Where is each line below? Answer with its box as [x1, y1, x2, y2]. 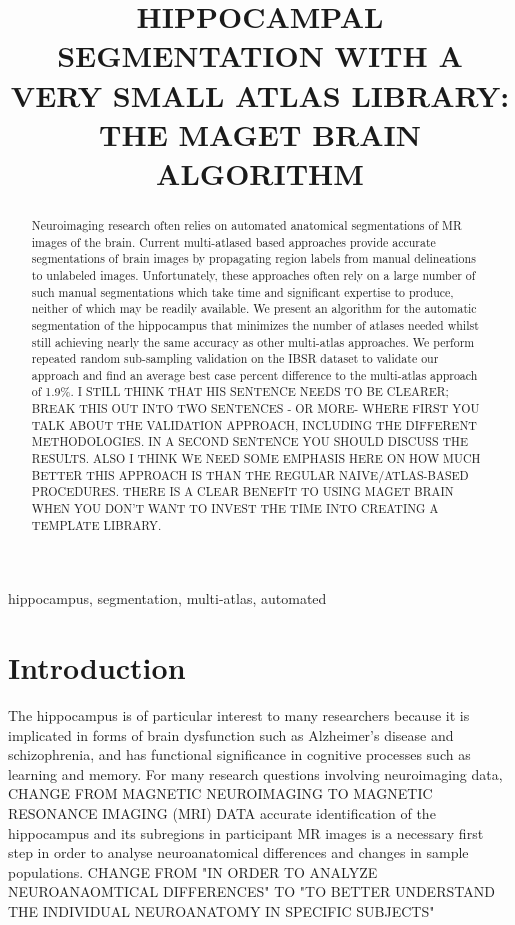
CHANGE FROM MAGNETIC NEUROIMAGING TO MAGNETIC [8, 783, 433, 804]
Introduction [8, 647, 186, 688]
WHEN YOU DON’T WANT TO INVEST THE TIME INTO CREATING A [31, 500, 439, 517]
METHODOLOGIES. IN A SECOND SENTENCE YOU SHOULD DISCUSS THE [31, 433, 469, 450]
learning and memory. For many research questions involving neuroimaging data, [8, 763, 503, 784]
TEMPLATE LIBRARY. [31, 516, 162, 533]
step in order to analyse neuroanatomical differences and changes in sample [8, 842, 469, 863]
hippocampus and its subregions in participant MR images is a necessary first [8, 822, 484, 843]
